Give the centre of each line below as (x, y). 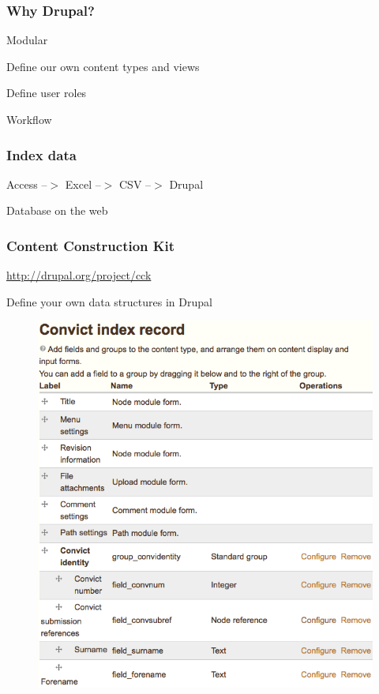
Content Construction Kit (91, 245)
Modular (27, 40)
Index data (41, 154)
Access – (27, 184)
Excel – (83, 184)
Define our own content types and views (103, 66)
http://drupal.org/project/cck (79, 275)
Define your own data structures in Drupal (109, 301)
